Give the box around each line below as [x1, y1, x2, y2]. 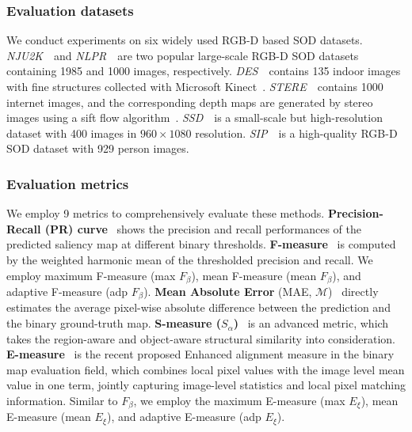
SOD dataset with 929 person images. [6, 140, 189, 157]
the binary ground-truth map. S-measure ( [6, 315, 222, 332]
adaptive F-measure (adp [6, 283, 128, 300]
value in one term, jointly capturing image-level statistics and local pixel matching [6, 377, 406, 393]
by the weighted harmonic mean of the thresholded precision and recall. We [6, 251, 373, 267]
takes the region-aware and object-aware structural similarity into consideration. [6, 330, 395, 347]
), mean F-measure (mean [191, 267, 317, 283]
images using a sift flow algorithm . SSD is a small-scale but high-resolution [6, 109, 383, 126]
